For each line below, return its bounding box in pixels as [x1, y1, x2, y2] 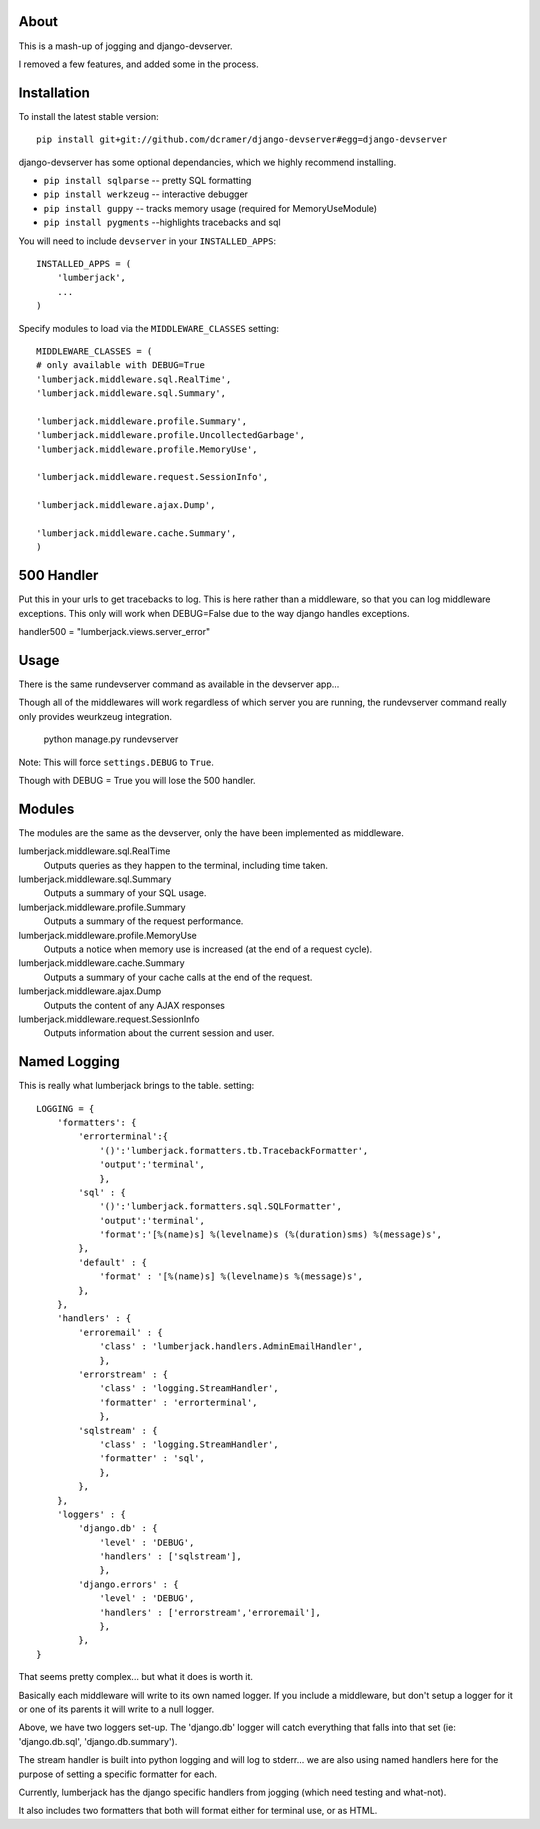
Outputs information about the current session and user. [43, 1027, 275, 1039]
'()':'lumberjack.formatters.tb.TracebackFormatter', [99, 1145, 369, 1156]
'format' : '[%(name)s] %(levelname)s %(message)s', [99, 1271, 364, 1282]
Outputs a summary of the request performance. [43, 915, 244, 927]
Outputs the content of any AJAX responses [43, 999, 225, 1011]
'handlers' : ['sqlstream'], [99, 1551, 242, 1562]
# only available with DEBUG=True [36, 360, 205, 371]
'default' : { [78, 1256, 148, 1268]
